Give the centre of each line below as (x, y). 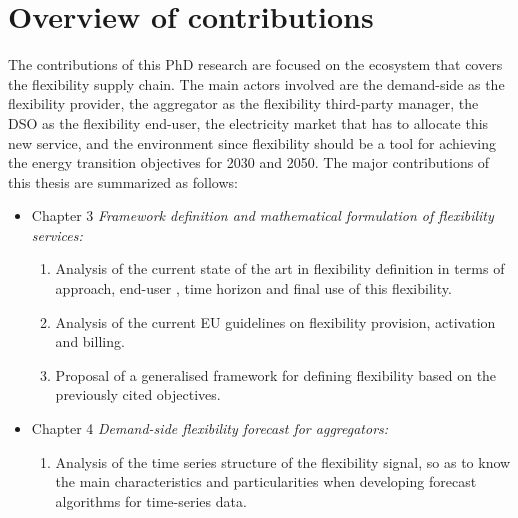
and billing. (90, 341)
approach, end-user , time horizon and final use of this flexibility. (253, 288)
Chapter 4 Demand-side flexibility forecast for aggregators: (210, 428)
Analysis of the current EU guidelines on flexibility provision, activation (275, 321)
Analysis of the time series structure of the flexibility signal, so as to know (283, 461)
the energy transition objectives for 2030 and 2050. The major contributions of (249, 162)
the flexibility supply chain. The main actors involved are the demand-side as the (256, 83)
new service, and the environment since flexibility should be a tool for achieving (252, 142)
